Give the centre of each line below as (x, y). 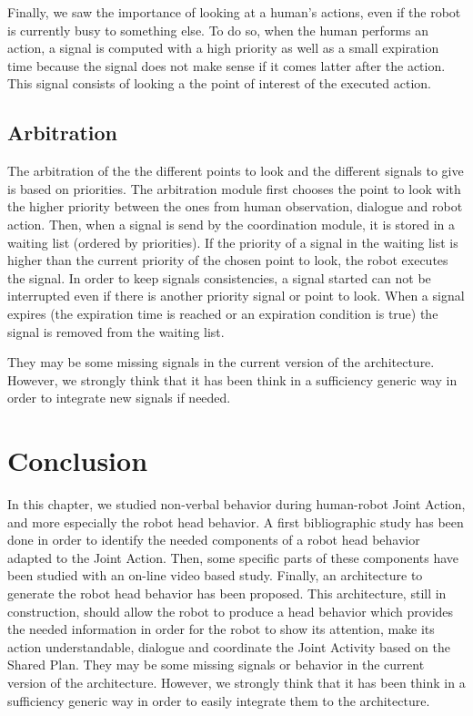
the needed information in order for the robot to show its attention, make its (221, 629)
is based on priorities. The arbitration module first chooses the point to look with (234, 188)
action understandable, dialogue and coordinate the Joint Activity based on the (229, 646)
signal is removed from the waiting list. (116, 331)
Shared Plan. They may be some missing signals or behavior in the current (216, 665)
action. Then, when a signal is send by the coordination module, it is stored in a (231, 224)
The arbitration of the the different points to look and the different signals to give (236, 171)
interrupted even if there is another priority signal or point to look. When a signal (236, 296)
